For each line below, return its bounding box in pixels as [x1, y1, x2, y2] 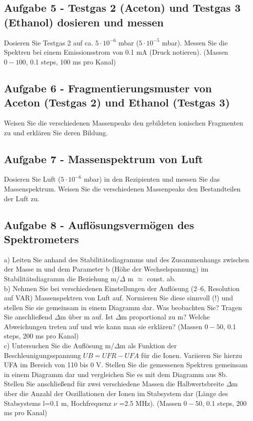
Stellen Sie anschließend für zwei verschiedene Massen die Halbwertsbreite [4, 379, 224, 389]
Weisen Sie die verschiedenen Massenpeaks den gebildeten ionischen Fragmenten [4, 117, 243, 127]
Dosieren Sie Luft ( [4, 174, 61, 184]
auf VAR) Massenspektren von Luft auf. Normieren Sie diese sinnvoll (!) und [4, 293, 233, 303]
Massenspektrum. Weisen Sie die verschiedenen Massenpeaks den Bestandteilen [4, 183, 241, 193]
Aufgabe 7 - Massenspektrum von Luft [4, 151, 203, 166]
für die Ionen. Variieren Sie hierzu [141, 350, 242, 360]
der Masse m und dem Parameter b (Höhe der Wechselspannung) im [4, 264, 209, 274]
